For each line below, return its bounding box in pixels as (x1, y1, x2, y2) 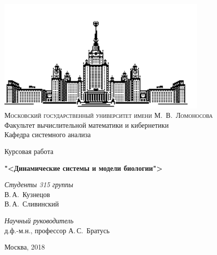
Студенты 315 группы (4, 179, 73, 190)
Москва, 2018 (4, 242, 45, 252)
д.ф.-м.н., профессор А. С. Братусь (4, 225, 110, 235)
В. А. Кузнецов (4, 189, 50, 199)
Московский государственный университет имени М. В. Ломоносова (4, 110, 213, 120)
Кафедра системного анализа (4, 129, 91, 140)
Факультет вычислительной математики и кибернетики (4, 119, 169, 130)
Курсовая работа (4, 146, 53, 156)
